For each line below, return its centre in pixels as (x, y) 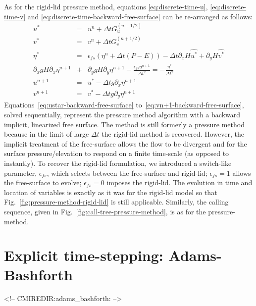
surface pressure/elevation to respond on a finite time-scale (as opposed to (117, 153)
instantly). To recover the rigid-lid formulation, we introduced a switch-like (118, 163)
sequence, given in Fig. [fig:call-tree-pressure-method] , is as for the (105, 211)
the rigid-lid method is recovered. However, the (173, 134)
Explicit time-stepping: (84, 255)
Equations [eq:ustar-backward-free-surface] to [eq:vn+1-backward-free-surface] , (124, 105)
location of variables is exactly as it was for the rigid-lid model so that (111, 192)
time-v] (15, 16)
